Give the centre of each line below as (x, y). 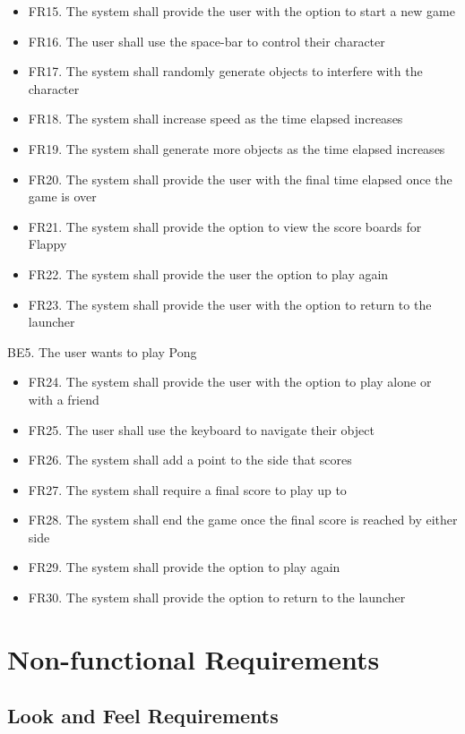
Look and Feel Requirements (143, 716)
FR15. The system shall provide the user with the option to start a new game (241, 11)
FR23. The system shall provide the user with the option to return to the (230, 304)
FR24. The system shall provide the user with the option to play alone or (230, 382)
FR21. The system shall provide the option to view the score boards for (225, 226)
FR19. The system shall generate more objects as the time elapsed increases (237, 148)
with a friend (64, 399)
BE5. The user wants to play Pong (102, 351)
